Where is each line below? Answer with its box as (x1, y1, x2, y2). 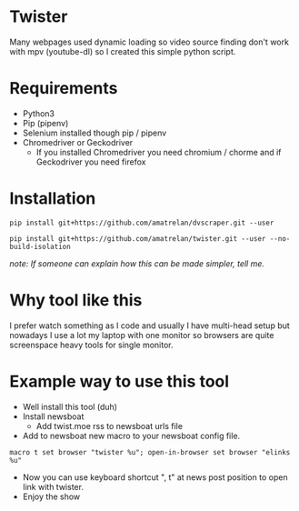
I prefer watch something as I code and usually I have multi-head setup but (9, 320, 291, 331)
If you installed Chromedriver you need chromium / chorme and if (35, 146, 282, 157)
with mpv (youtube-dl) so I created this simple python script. (9, 45, 236, 56)
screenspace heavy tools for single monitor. (9, 339, 174, 350)
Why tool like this (9, 290, 143, 310)
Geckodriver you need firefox (35, 156, 146, 167)
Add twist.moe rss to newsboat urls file (35, 420, 184, 431)
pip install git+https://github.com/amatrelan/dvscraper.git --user (9, 218, 274, 227)
